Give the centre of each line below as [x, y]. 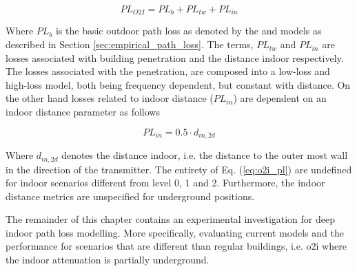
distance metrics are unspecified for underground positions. [130, 196]
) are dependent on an [280, 98]
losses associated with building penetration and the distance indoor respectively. [175, 57]
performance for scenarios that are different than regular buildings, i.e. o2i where [176, 246]
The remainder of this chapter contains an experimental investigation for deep [170, 219]
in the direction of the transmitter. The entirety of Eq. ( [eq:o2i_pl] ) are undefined [179, 169]
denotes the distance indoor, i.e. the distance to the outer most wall [205, 155]
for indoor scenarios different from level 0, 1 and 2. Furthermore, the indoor [165, 183]
